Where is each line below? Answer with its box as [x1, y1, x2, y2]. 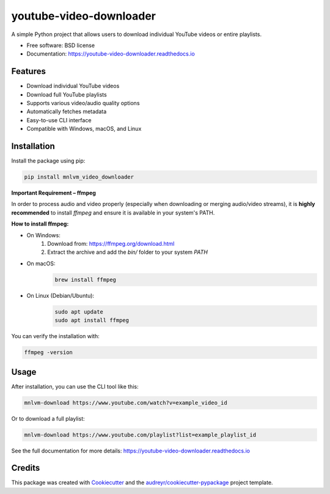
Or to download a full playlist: [11, 415, 85, 422]
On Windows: [26, 231, 61, 238]
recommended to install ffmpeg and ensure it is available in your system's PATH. [11, 208, 215, 216]
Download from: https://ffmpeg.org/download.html [47, 240, 175, 248]
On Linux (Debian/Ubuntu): [26, 292, 95, 299]
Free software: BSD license [26, 42, 95, 49]
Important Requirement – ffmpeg [11, 190, 96, 197]
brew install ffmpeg [54, 276, 116, 283]
